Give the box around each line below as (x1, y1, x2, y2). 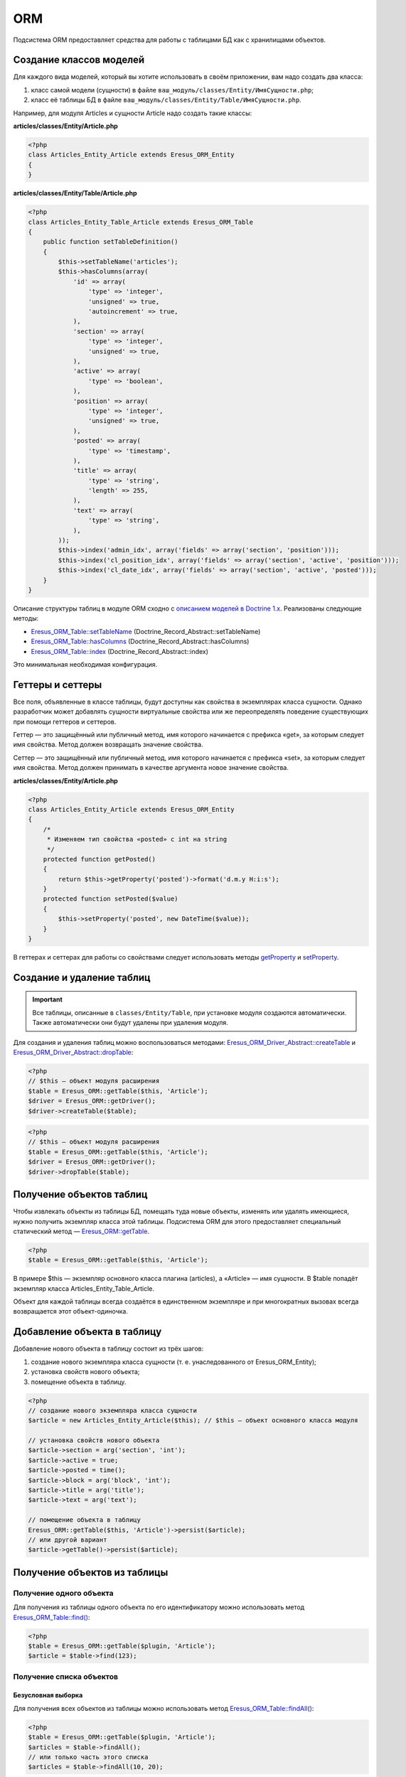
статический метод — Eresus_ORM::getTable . (13, 1227, 149, 1235)
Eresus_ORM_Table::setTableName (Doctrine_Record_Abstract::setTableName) (31, 627, 261, 635)
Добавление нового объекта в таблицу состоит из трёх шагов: (13, 1344, 204, 1353)
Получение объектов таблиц (13, 1188, 149, 1201)
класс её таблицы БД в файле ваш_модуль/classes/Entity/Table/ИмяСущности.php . (31, 96, 301, 104)
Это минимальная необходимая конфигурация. (13, 660, 158, 668)
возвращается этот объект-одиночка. (13, 1307, 128, 1316)
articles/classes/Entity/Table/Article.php (13, 189, 138, 198)
